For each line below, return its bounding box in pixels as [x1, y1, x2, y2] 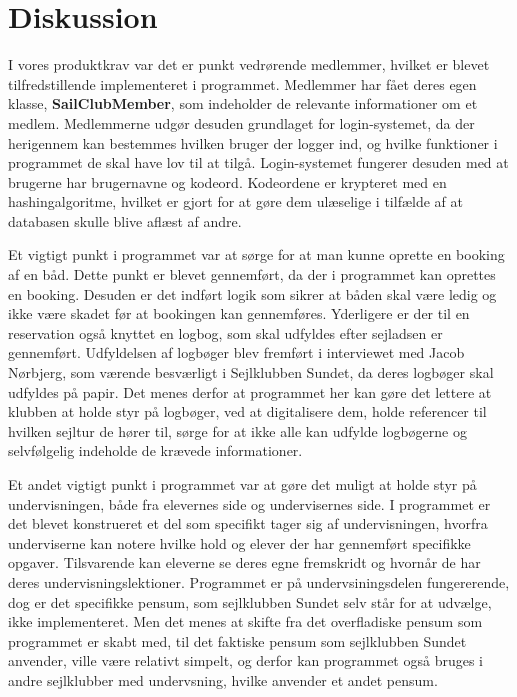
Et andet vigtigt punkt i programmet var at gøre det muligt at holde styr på [8, 474, 477, 494]
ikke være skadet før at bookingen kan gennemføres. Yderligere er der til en [8, 303, 470, 324]
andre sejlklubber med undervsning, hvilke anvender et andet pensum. [8, 669, 438, 690]
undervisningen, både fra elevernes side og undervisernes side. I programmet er [8, 493, 491, 514]
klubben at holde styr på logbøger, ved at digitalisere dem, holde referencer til [8, 401, 487, 422]
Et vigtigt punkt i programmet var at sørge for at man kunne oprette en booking [8, 244, 505, 265]
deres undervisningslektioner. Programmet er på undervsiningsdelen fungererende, [8, 571, 510, 592]
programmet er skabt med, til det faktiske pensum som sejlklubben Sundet [8, 630, 467, 651]
